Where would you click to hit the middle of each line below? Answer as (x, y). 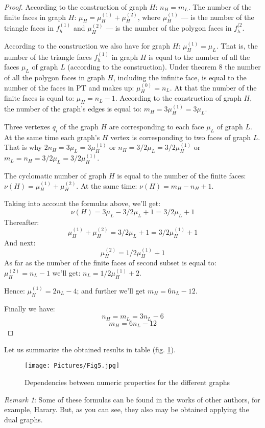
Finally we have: (30, 308)
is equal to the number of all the (199, 57)
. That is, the (237, 46)
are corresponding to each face (156, 126)
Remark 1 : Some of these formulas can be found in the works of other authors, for (132, 399)
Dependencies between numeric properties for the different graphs (127, 382)
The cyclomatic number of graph (55, 175)
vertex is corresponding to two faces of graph (181, 137)
